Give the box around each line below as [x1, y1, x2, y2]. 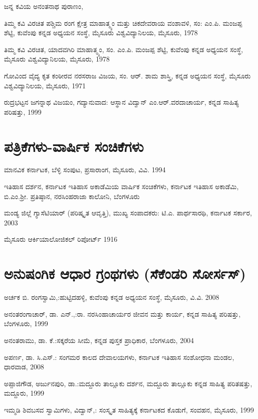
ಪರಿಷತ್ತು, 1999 [4, 106, 42, 117]
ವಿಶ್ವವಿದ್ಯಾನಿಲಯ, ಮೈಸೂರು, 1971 [4, 80, 86, 90]
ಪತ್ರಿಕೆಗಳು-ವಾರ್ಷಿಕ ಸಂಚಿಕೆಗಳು [4, 136, 144, 156]
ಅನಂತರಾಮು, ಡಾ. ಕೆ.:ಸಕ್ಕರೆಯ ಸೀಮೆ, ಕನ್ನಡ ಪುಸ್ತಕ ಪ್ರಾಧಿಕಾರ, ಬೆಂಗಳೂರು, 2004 [4, 335, 194, 345]
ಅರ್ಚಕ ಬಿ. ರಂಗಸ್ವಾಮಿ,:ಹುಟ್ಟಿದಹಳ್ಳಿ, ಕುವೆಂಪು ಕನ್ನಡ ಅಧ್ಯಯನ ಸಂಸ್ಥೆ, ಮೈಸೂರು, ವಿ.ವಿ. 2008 [4, 292, 219, 302]
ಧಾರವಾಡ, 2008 [4, 361, 44, 372]
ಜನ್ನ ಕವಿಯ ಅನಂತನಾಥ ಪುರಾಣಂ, [4, 1, 83, 11]
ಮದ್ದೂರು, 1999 [4, 388, 44, 398]
